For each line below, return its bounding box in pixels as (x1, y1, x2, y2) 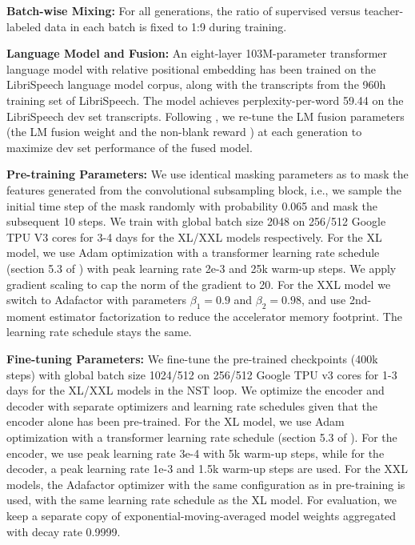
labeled (6, 18, 42, 34)
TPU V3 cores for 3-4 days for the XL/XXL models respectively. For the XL (6, 228, 382, 245)
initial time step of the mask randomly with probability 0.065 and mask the (6, 197, 377, 214)
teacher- (364, 2, 404, 18)
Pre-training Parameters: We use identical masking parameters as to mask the (6, 166, 409, 182)
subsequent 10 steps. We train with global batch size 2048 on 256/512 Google (6, 213, 386, 230)
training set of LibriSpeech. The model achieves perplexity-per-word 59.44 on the (6, 91, 404, 108)
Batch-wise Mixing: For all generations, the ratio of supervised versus (6, 2, 361, 18)
